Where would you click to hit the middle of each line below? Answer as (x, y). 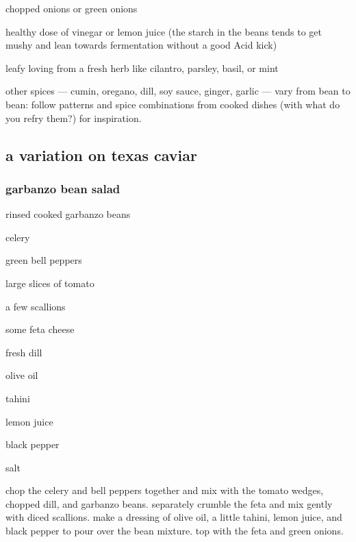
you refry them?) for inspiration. (74, 118)
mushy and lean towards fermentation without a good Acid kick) (141, 45)
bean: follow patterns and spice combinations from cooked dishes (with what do (173, 104)
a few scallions (36, 306)
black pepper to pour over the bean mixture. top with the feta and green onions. (175, 531)
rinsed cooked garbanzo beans (68, 214)
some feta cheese (40, 329)
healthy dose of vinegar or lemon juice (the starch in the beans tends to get (164, 31)
